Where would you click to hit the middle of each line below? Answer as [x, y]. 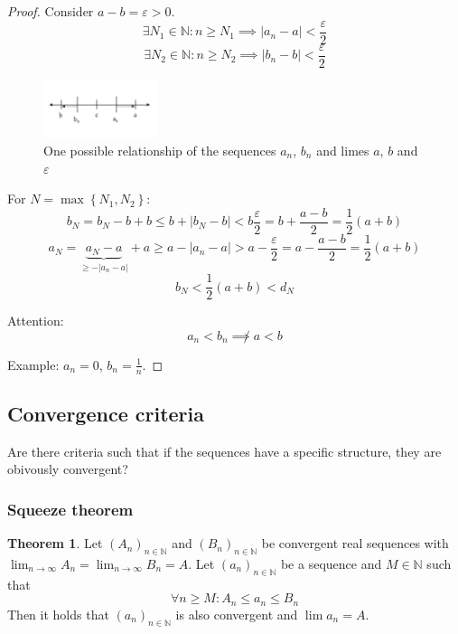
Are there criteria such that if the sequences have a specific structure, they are [224, 451]
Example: [33, 364]
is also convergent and [237, 614]
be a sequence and [331, 563]
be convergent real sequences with [355, 543]
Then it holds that [58, 614]
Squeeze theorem [70, 509]
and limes [343, 150]
